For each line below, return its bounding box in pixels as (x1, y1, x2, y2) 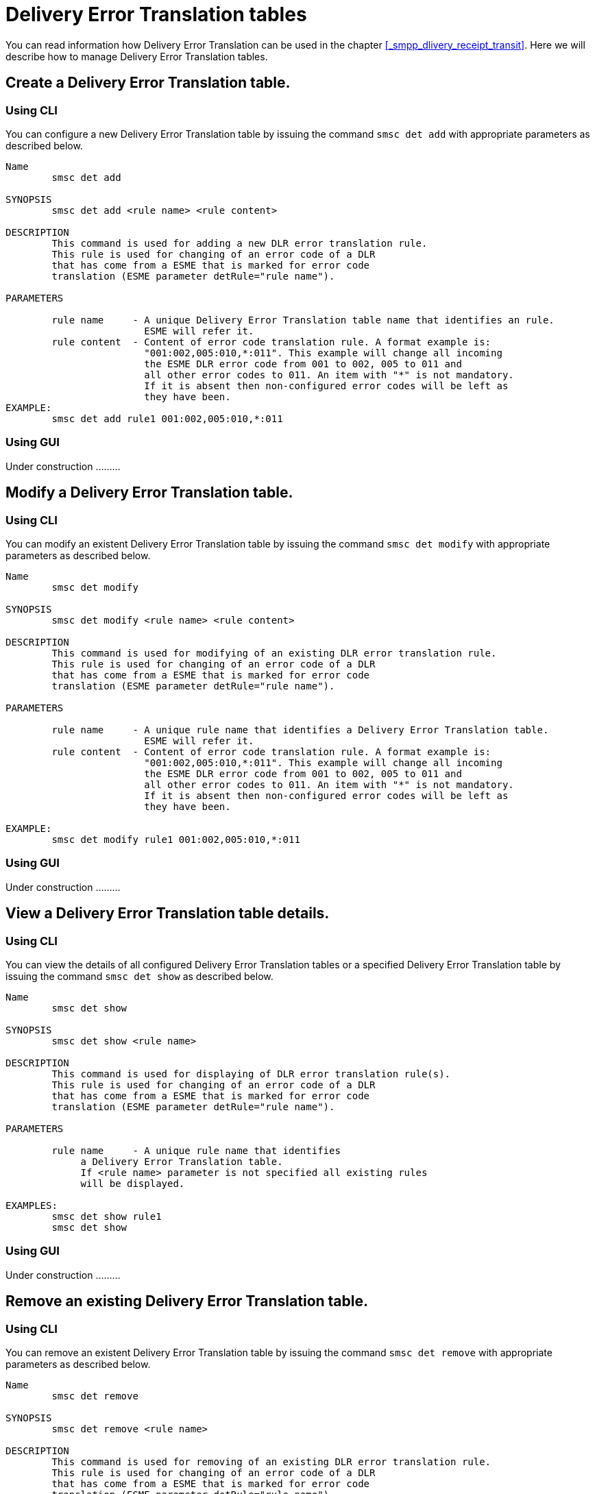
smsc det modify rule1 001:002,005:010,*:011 (51, 833, 300, 845)
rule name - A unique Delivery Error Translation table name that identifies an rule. (51, 314, 555, 326)
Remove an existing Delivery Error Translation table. (5, 1293, 368, 1310)
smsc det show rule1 (51, 1210, 162, 1222)
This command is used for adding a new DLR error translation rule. (51, 237, 428, 249)
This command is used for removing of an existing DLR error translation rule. (51, 1456, 491, 1467)
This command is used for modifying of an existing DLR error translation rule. (51, 647, 497, 659)
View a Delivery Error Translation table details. (5, 905, 330, 922)
